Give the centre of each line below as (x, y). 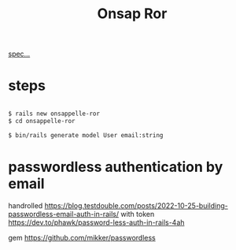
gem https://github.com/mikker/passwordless (82, 237)
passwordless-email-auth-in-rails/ (64, 214)
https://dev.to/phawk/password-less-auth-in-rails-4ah (96, 222)
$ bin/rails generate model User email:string (86, 135)
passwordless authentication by (116, 167)
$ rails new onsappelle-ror (54, 114)
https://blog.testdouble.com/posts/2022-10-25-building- (136, 205)
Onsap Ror (132, 14)
